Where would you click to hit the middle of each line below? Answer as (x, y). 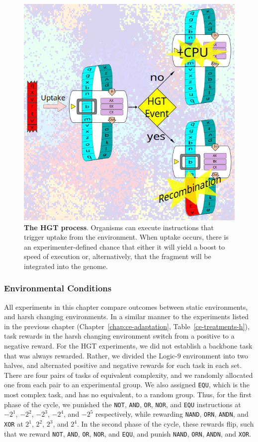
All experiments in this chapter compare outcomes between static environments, (126, 307)
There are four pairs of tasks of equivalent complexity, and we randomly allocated (129, 375)
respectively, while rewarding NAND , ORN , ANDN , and (172, 414)
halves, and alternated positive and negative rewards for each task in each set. (123, 365)
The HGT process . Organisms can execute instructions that (119, 227)
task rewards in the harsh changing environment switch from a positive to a (119, 336)
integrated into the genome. (66, 266)
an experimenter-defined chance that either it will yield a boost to (125, 246)
